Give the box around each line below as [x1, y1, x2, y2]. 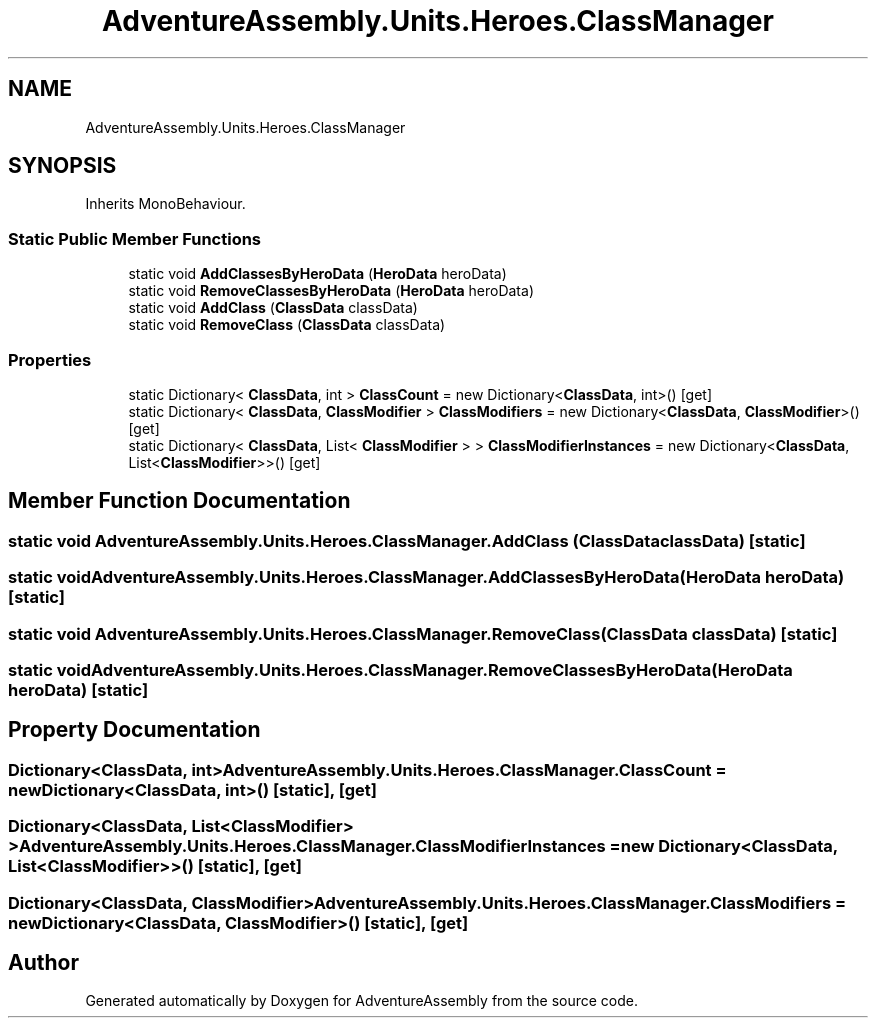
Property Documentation [8, 717, 261, 743]
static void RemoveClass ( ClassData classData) [128, 316, 446, 334]
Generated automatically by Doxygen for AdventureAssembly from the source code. [85, 992, 639, 1010]
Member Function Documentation [8, 488, 351, 514]
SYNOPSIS [8, 153, 117, 179]
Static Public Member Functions [8, 228, 262, 249]
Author [8, 949, 79, 975]
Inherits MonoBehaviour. [85, 195, 246, 213]
